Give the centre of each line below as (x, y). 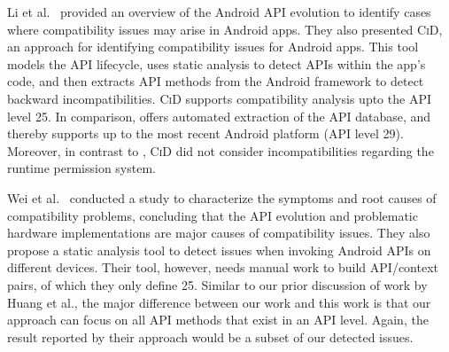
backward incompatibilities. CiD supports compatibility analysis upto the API (219, 98)
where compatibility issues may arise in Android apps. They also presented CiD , (225, 29)
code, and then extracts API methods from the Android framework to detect (216, 81)
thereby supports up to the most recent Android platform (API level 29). (205, 133)
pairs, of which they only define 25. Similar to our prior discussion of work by (217, 284)
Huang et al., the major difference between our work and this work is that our (219, 302)
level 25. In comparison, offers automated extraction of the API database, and (219, 116)
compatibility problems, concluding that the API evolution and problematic (213, 215)
